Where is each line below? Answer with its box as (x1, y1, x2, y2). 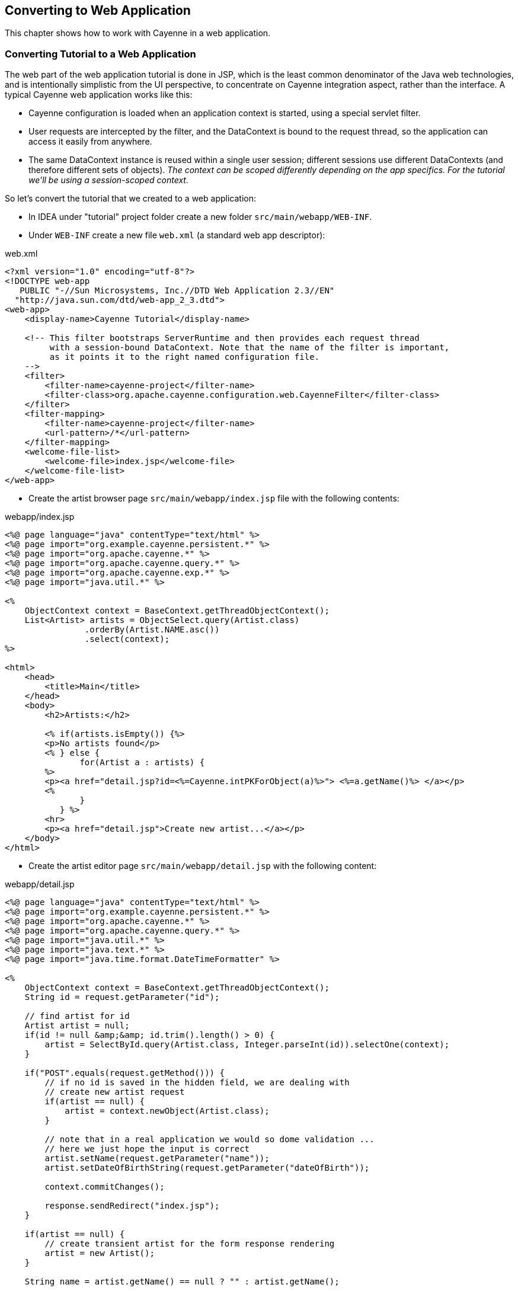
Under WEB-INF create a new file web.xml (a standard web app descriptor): (28, 230, 325, 241)
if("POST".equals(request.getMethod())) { (24, 1068, 225, 1078)
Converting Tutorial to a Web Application (5, 47, 196, 60)
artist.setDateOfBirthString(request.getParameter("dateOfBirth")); (44, 1163, 370, 1173)
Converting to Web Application (5, 3, 191, 18)
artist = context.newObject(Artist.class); (65, 1106, 270, 1116)
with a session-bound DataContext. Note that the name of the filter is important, (49, 343, 450, 353)
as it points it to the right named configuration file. (49, 352, 320, 362)
